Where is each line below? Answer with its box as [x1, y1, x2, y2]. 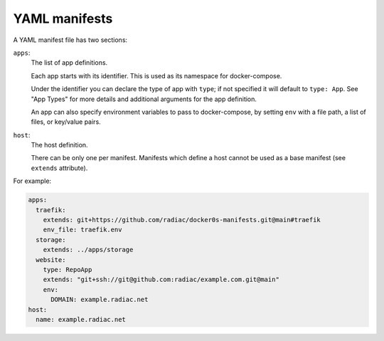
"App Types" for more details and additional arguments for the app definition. [31, 95, 257, 103]
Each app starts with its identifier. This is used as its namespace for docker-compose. [31, 71, 282, 80]
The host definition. [31, 141, 88, 149]
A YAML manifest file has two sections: [13, 36, 128, 44]
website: [36, 256, 66, 263]
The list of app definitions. [31, 58, 108, 67]
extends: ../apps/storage [43, 246, 134, 254]
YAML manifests [13, 11, 113, 26]
